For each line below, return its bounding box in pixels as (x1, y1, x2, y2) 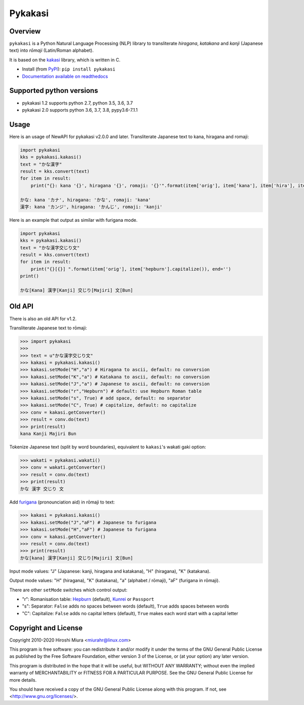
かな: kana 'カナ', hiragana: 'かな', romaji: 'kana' (20, 197, 151, 203)
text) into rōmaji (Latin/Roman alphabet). (9, 47, 94, 53)
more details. (9, 677, 37, 683)
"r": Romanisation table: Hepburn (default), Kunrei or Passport (22, 596, 155, 602)
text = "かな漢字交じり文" (20, 245, 80, 251)
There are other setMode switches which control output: (9, 587, 128, 593)
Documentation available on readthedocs (22, 73, 108, 79)
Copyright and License (9, 623, 83, 632)
